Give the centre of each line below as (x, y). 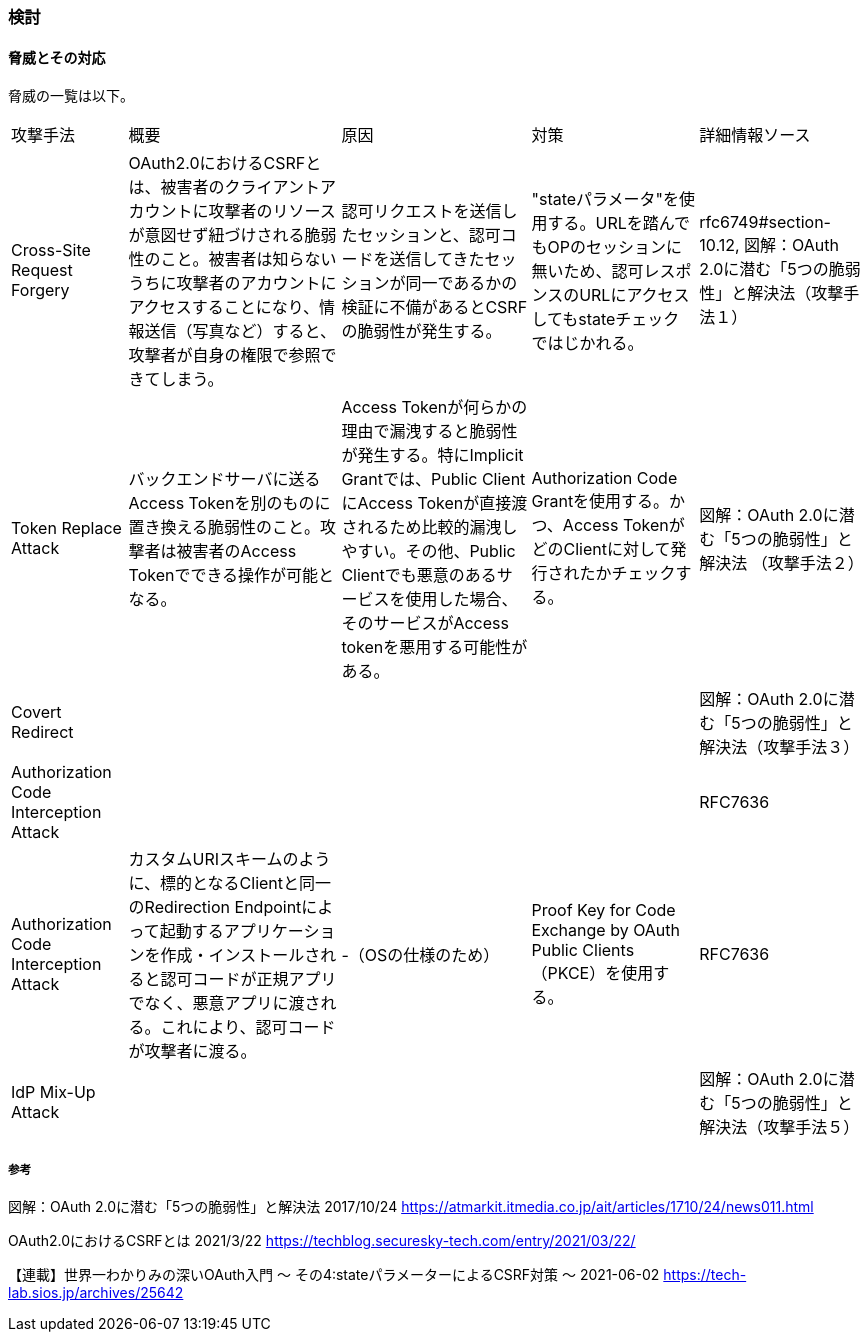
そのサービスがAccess (425, 623)
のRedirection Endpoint (215, 907)
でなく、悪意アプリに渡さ (224, 1003)
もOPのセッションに (606, 247)
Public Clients (583, 950)
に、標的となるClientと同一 (230, 883)
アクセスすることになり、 (224, 307)
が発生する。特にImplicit (432, 455)
